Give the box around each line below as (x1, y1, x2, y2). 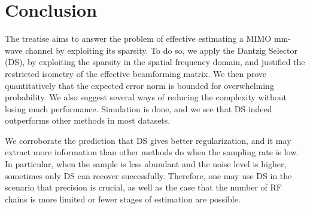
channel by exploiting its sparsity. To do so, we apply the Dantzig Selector (25, 44, 298, 56)
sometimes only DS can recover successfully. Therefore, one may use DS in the (5, 169, 292, 182)
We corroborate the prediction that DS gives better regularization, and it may (5, 134, 291, 146)
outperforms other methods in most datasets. (5, 114, 171, 127)
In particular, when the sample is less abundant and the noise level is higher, (5, 158, 287, 170)
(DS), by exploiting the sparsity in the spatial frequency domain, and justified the (5, 56, 305, 68)
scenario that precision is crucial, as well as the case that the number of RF (5, 181, 282, 193)
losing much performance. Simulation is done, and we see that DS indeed (5, 102, 272, 115)
